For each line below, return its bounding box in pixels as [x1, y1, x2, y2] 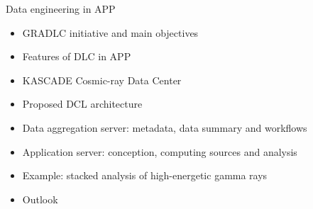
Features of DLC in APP [22, 49, 131, 64]
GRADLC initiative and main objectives [22, 25, 199, 40]
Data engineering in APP [6, 1, 116, 16]
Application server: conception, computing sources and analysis [22, 144, 297, 159]
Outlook [22, 191, 58, 206]
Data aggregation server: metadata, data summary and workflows [22, 120, 307, 135]
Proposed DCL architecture [22, 96, 143, 111]
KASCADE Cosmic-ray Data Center [22, 72, 182, 87]
